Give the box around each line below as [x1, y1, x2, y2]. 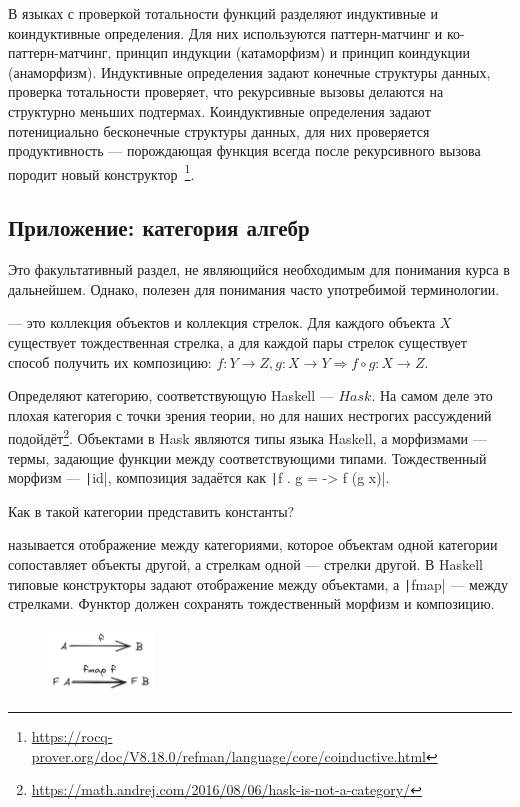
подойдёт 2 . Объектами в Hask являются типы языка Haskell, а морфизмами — [8, 425, 487, 449]
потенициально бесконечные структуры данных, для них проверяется [8, 120, 430, 141]
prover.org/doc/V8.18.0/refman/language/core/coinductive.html [31, 745, 426, 766]
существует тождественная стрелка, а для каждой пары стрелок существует [8, 331, 467, 352]
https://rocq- [31, 726, 113, 747]
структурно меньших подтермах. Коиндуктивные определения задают [8, 100, 431, 121]
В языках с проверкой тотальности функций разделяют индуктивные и [8, 3, 438, 23]
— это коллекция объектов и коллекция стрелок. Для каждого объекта [8, 312, 436, 333]
